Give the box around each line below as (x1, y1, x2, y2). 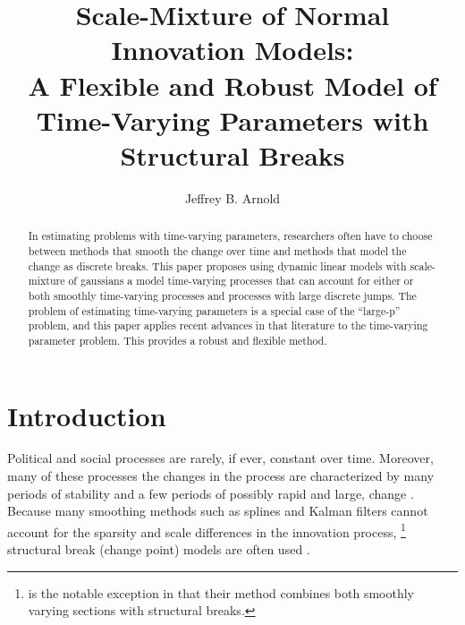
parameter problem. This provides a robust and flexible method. (28, 332, 327, 347)
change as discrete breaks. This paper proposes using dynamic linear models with (28, 258, 407, 273)
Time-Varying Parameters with (36, 101, 429, 138)
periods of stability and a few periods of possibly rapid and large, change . (7, 484, 414, 502)
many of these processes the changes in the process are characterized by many (7, 467, 435, 485)
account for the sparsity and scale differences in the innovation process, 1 (7, 519, 406, 541)
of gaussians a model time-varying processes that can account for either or (68, 273, 414, 288)
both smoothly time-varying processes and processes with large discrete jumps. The (28, 287, 417, 303)
